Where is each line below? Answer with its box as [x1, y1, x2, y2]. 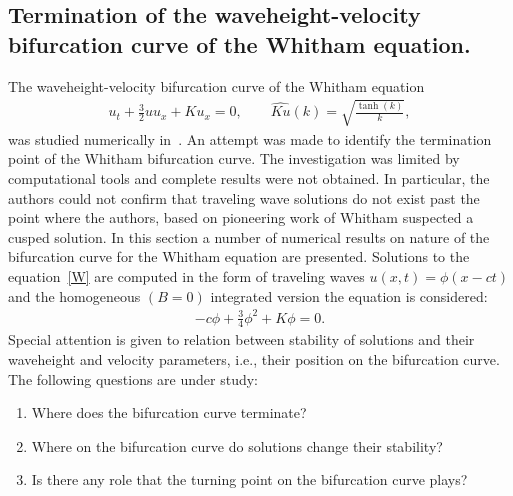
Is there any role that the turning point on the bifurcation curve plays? [31, 469, 468, 490]
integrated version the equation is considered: [210, 285, 488, 306]
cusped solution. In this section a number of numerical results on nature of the [8, 226, 490, 247]
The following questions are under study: [8, 368, 258, 389]
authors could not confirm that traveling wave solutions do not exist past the [8, 187, 480, 208]
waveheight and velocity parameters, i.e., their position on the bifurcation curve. [8, 349, 500, 370]
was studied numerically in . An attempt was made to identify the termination [8, 128, 492, 149]
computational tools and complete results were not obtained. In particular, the [8, 167, 490, 188]
